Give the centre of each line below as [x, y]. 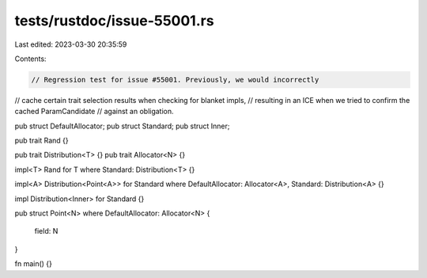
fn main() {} [34, 264]
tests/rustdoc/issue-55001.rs [114, 21]
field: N [46, 231]
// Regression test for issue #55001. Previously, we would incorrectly [175, 80]
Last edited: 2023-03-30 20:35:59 [71, 44]
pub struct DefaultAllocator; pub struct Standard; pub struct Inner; [122, 126]
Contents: [30, 59]
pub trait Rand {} [42, 141]
